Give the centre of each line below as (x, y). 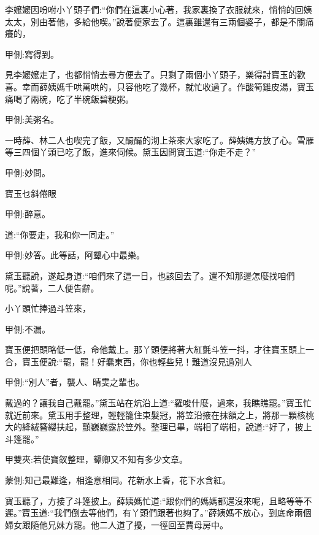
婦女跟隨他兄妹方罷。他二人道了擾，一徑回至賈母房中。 (117, 524)
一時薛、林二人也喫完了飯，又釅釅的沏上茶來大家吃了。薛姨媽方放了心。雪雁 (159, 140)
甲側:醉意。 (28, 214)
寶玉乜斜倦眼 (31, 193)
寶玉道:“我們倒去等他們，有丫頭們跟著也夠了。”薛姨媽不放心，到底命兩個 (167, 513)
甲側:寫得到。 (32, 54)
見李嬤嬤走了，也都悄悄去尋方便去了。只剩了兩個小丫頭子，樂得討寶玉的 (151, 75)
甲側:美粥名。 (32, 119)
